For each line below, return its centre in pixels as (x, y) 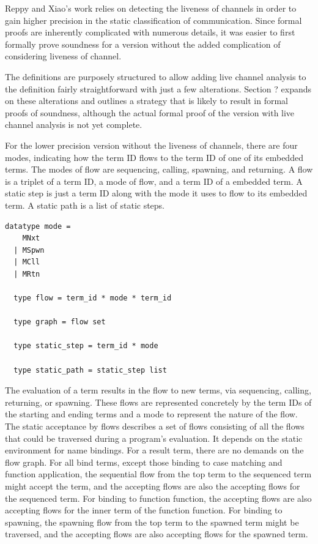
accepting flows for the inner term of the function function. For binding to (144, 510)
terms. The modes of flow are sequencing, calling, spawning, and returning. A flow (159, 169)
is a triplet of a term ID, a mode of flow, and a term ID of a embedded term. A (154, 181)
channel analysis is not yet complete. (74, 125)
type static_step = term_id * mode (86, 346)
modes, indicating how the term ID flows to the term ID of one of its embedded (154, 157)
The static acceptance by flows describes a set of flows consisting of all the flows (155, 426)
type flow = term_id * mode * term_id (93, 298)
